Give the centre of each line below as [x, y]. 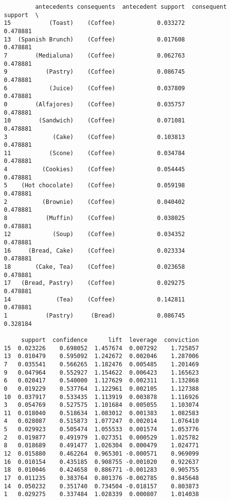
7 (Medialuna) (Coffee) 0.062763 [95, 55]
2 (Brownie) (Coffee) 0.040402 [95, 202]
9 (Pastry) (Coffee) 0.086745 [95, 72]
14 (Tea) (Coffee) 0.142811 [95, 299]
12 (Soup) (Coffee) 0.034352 [95, 234]
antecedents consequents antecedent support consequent [131, 7]
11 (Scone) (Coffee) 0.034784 [95, 153]
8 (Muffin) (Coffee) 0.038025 [95, 218]
